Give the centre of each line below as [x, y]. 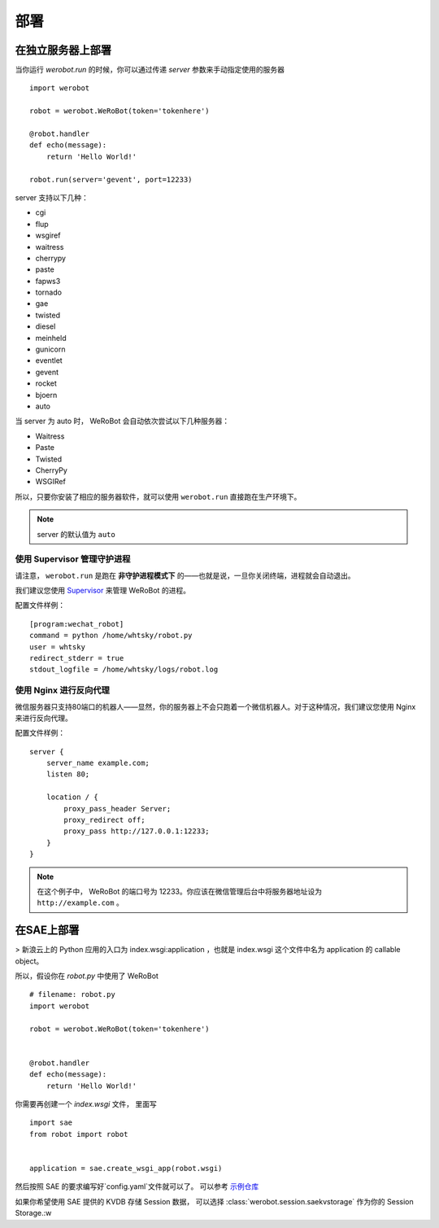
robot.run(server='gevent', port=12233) [111, 179]
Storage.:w [33, 1213]
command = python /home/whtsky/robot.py [111, 636]
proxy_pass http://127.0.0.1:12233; [137, 831]
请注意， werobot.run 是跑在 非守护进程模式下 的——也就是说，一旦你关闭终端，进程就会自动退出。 [185, 575]
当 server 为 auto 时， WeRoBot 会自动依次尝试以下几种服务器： [122, 421]
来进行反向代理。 [43, 718]
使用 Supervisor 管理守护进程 [73, 559]
